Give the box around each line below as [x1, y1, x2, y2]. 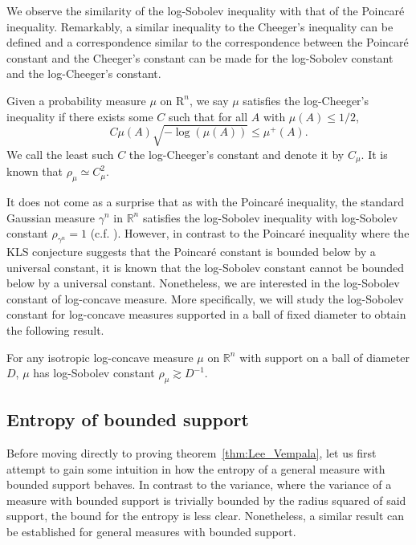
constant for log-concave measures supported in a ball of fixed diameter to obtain [6, 306, 406, 323]
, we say [189, 92, 229, 108]
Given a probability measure [6, 92, 146, 108]
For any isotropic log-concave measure [6, 348, 194, 365]
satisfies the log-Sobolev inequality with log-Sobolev [142, 209, 398, 226]
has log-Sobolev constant [33, 364, 155, 381]
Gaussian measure [6, 209, 96, 226]
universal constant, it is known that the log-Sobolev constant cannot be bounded [6, 258, 405, 275]
